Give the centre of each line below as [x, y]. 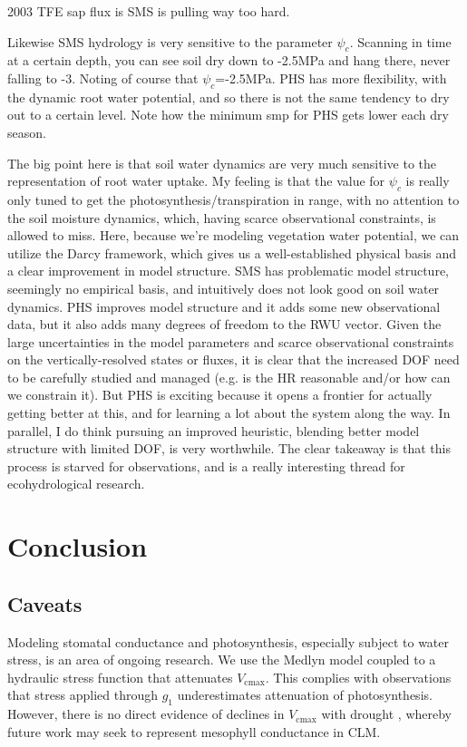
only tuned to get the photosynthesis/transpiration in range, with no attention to [233, 199]
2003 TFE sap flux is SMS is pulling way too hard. [149, 11]
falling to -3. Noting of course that [103, 78]
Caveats [45, 603]
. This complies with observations [358, 677]
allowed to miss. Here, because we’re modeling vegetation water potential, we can [233, 235]
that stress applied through [83, 695]
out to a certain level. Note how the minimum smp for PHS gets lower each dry [228, 115]
